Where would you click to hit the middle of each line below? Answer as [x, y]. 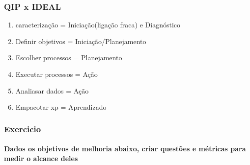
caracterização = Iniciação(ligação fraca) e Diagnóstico [98, 25]
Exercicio [23, 129]
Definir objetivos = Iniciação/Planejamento [81, 41]
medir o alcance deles [41, 158]
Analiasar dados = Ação [52, 90]
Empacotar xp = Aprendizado [61, 107]
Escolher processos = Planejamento [69, 58]
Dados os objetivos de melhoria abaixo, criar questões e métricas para [125, 149]
